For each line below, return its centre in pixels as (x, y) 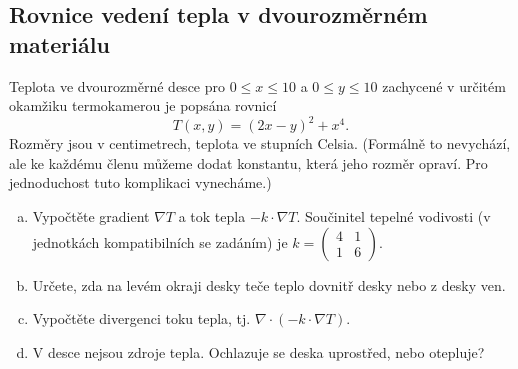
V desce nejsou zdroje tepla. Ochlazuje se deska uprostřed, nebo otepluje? (258, 351)
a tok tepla (212, 216)
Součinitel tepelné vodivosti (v (398, 216)
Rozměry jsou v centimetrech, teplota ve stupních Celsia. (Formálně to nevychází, (260, 143)
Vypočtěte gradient (91, 216)
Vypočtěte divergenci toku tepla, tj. (141, 318)
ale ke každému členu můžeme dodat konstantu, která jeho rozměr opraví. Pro (248, 162)
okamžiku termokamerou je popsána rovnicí (143, 105)
